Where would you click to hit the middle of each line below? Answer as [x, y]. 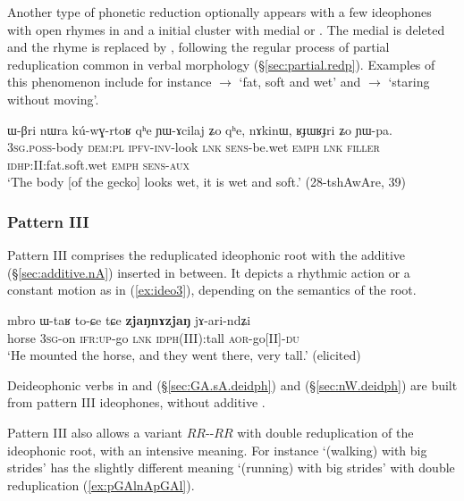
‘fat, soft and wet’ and [300, 82]
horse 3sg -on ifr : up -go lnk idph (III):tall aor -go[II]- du [153, 337]
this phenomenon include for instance [110, 82]
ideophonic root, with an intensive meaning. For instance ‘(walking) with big [217, 450]
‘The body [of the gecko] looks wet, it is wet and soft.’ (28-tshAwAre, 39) [207, 182]
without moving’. [53, 99]
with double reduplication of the [325, 432]
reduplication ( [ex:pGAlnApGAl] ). [101, 484]
